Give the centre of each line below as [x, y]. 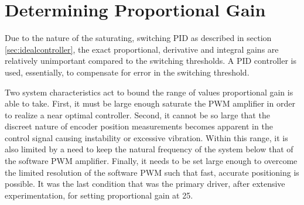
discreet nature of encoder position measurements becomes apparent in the [139, 126]
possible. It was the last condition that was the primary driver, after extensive [145, 184]
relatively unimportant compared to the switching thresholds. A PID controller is [151, 61]
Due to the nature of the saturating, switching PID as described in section [138, 38]
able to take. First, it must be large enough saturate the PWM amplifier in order [150, 103]
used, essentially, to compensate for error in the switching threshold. [127, 72]
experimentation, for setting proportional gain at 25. [99, 195]
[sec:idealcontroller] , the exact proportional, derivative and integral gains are [142, 49]
